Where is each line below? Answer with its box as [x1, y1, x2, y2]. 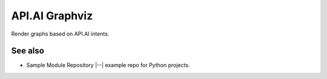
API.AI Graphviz [11, 9, 93, 22]
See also [11, 46, 45, 56]
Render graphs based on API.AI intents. [11, 30, 110, 37]
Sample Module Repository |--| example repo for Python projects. [26, 62, 190, 69]
